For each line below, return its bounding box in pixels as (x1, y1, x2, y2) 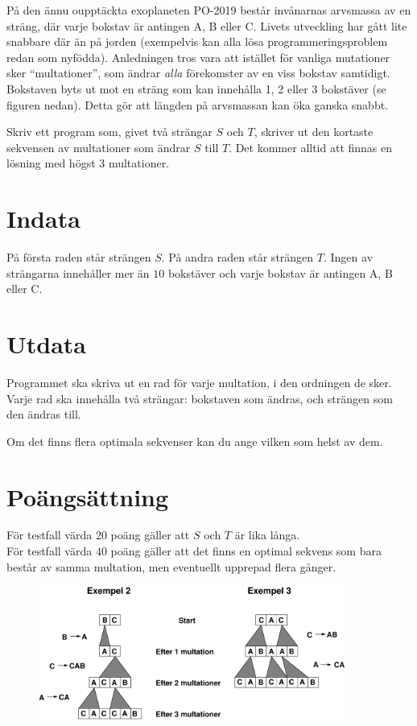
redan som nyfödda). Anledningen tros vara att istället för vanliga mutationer (6, 48, 390, 65)
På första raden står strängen (6, 249, 151, 266)
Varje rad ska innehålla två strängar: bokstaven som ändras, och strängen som (6, 390, 393, 406)
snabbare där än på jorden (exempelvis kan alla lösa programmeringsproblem (6, 33, 388, 50)
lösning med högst (6, 155, 96, 171)
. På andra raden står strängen (161, 249, 314, 266)
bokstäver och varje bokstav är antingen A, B (167, 264, 393, 281)
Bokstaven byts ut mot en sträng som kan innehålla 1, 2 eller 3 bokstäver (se (6, 80, 386, 97)
